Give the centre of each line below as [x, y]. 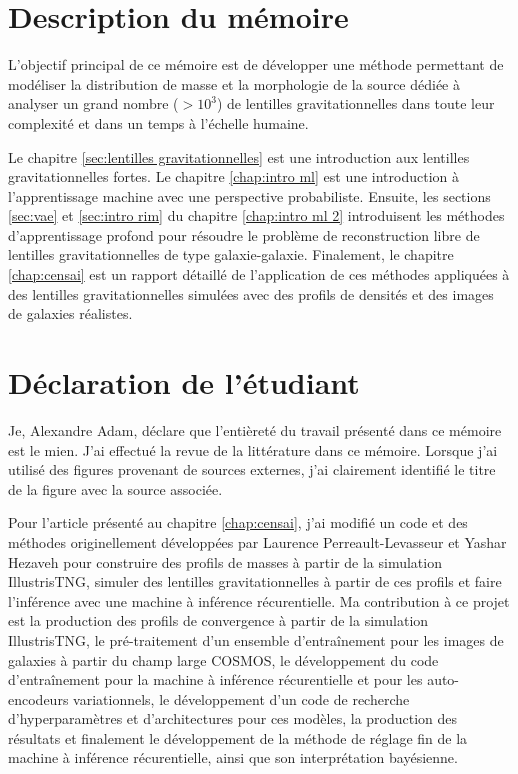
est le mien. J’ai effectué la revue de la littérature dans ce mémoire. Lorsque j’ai [253, 449]
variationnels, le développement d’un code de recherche [241, 698]
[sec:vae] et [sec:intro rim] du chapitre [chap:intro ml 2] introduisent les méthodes [256, 215]
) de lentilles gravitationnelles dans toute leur [355, 103]
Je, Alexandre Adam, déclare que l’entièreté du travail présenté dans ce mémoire [255, 429]
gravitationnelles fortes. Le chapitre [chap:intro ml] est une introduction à [234, 176]
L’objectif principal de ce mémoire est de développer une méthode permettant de [256, 64]
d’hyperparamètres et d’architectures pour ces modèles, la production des [233, 718]
